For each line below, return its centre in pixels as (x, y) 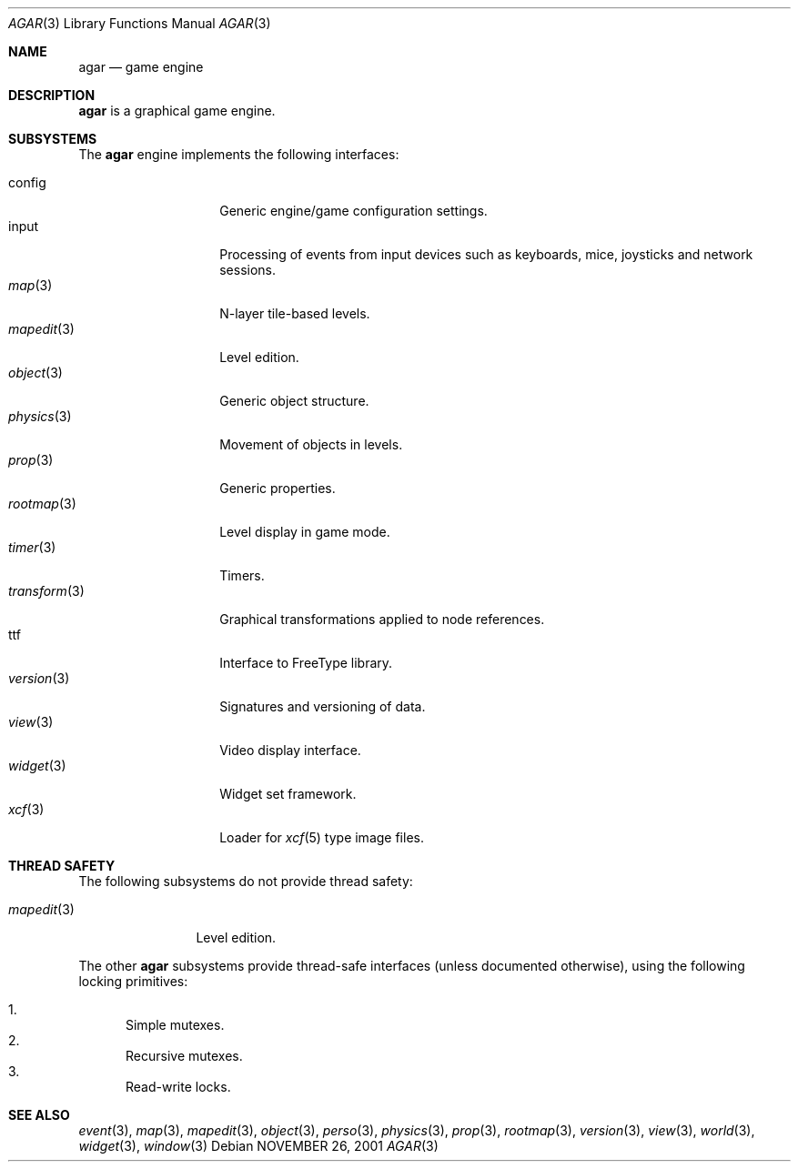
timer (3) (32, 547)
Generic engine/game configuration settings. (354, 211)
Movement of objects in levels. (311, 444)
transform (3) (46, 591)
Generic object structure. (294, 401)
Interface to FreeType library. (306, 663)
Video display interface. (290, 750)
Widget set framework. (288, 794)
